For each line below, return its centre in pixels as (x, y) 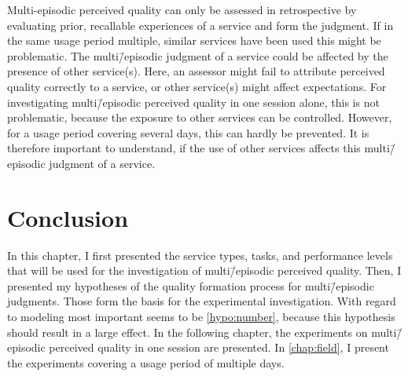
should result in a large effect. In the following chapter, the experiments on (187, 332)
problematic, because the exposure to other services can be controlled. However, (200, 117)
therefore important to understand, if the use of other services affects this (184, 148)
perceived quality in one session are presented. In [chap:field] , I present (219, 347)
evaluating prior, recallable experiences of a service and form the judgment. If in (200, 25)
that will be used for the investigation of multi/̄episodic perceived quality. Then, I (204, 270)
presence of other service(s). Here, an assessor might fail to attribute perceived (196, 71)
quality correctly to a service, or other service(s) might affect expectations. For (197, 86)
